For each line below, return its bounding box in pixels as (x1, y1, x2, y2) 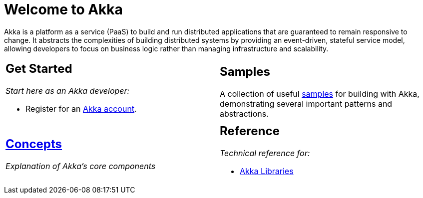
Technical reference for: (220, 148, 310, 158)
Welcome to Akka (4, 1, 123, 18)
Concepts (5, 136, 62, 151)
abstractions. (220, 108, 269, 119)
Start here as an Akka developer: (5, 85, 130, 96)
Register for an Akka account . (25, 103, 137, 114)
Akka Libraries (240, 166, 294, 176)
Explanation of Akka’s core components (5, 161, 156, 171)
